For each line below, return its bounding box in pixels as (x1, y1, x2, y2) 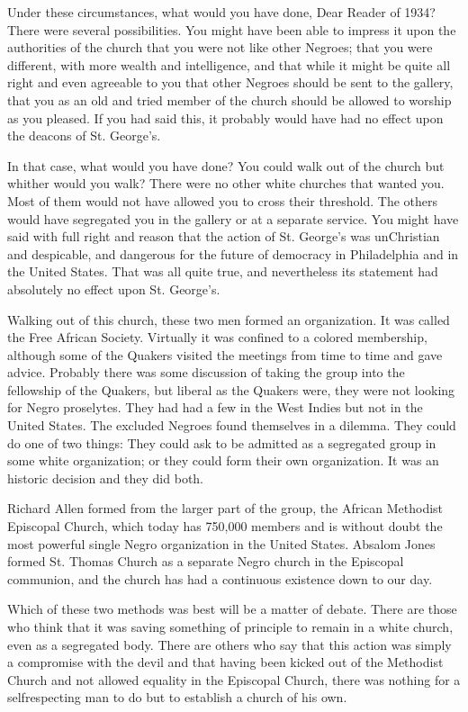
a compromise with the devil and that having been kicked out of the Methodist (7, 653, 444, 671)
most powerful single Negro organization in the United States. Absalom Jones (7, 534, 436, 553)
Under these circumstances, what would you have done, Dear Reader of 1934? (7, 3, 436, 21)
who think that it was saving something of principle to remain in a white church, (7, 617, 454, 635)
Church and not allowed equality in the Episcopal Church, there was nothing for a (7, 670, 461, 689)
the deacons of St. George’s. (7, 126, 161, 145)
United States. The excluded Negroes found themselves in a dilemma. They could (7, 416, 456, 435)
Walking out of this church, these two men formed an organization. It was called (7, 310, 450, 329)
